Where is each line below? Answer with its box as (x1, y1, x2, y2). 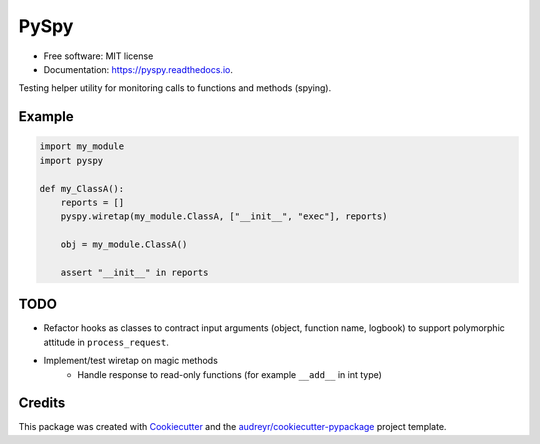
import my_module (39, 141, 125, 152)
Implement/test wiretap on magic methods (43, 355, 219, 367)
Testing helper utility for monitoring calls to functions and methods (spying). (18, 82, 332, 94)
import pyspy (39, 155, 104, 166)
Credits (18, 395, 66, 412)
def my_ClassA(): (39, 183, 125, 194)
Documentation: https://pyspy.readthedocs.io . (43, 63, 234, 75)
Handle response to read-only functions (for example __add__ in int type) (77, 368, 382, 380)
